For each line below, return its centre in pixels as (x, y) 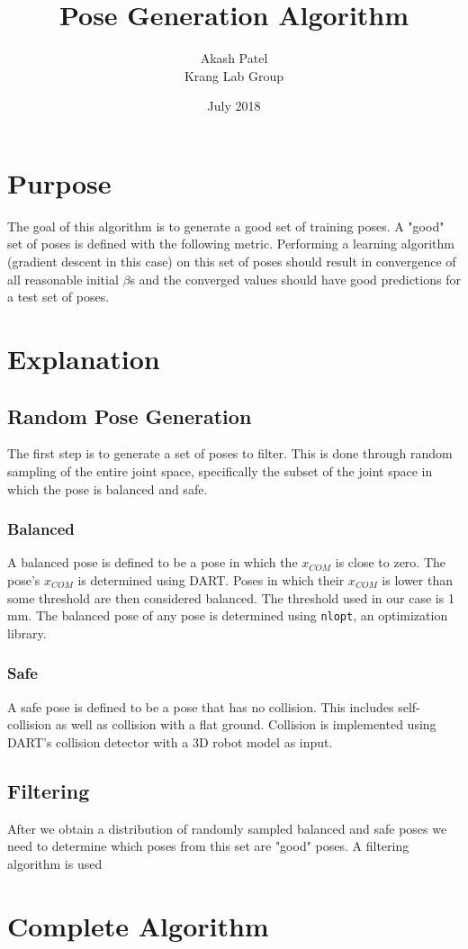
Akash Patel (234, 58)
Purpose (59, 182)
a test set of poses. (58, 297)
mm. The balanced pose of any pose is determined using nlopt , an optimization (228, 615)
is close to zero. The (391, 562)
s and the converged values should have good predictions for (295, 279)
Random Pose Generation (130, 416)
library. (27, 633)
